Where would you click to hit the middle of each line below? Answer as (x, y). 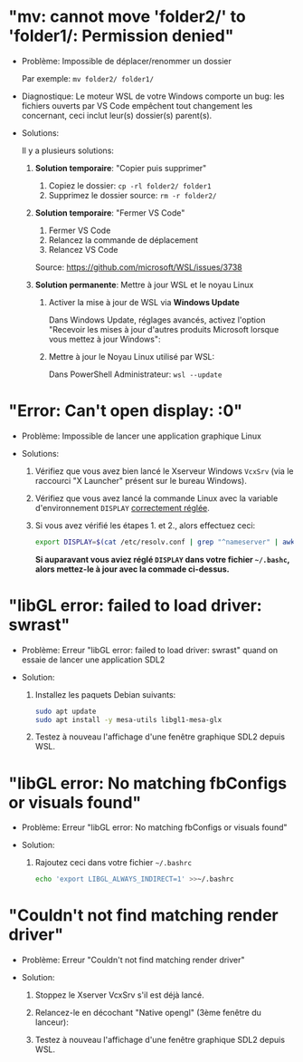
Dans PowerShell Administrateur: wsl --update (135, 374)
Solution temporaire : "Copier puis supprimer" (121, 168)
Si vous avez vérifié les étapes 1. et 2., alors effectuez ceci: (145, 525)
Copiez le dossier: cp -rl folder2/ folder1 (130, 185)
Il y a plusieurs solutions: (68, 150)
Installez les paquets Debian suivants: (105, 694)
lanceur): (52, 1022)
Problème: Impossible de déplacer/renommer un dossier (126, 61)
